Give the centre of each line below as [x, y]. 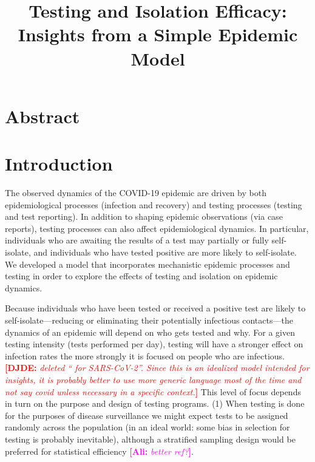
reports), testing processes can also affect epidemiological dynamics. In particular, [157, 228]
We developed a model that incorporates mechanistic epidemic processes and [147, 264]
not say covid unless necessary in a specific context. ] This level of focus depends [153, 391]
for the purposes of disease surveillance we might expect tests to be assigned [147, 415]
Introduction [59, 164]
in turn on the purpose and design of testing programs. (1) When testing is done [155, 403]
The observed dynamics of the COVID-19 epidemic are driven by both [136, 193]
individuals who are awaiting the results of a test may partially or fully [137, 240]
